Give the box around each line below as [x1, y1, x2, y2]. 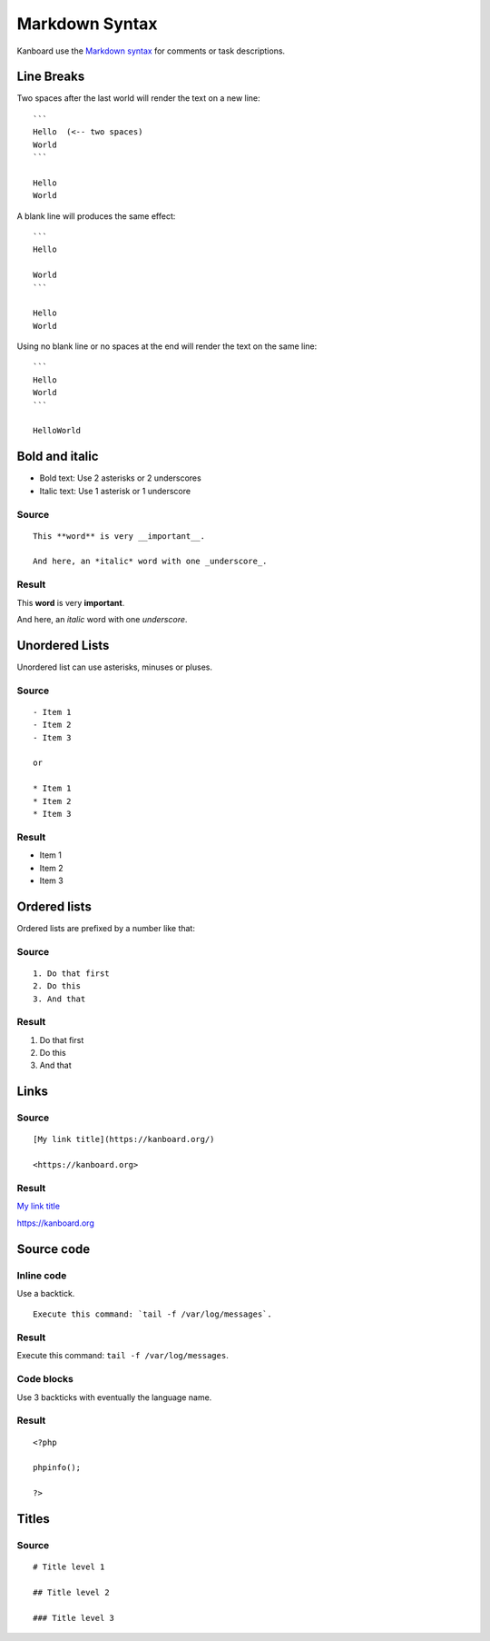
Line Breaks [16, 69, 85, 85]
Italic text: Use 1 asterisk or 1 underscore [39, 485, 191, 496]
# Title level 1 [33, 1562, 105, 1572]
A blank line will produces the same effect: [16, 210, 176, 222]
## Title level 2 [33, 1586, 110, 1597]
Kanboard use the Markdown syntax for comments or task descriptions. [16, 45, 286, 56]
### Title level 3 [33, 1613, 115, 1623]
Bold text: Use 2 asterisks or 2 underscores [39, 472, 201, 483]
